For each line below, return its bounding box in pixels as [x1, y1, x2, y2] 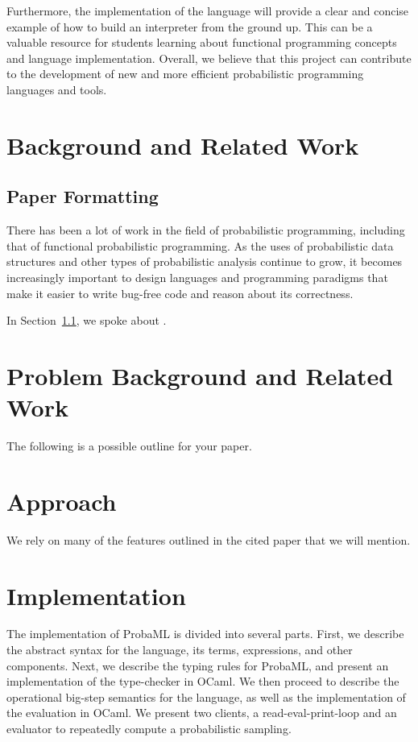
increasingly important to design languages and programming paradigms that [6, 268, 388, 285]
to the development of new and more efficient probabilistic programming [6, 65, 364, 82]
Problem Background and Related [6, 359, 394, 392]
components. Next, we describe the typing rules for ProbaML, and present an [6, 657, 389, 674]
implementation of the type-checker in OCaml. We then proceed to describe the [6, 673, 399, 690]
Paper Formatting [6, 184, 159, 209]
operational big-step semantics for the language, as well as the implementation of [6, 688, 406, 705]
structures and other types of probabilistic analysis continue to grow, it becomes [6, 253, 403, 270]
